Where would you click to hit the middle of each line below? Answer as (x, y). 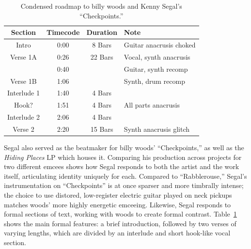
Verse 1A (24, 56)
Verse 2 (24, 129)
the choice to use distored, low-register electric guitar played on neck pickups (118, 195)
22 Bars (102, 56)
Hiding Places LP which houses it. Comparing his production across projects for (123, 157)
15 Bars (102, 129)
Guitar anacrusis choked (160, 45)
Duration (102, 32)
